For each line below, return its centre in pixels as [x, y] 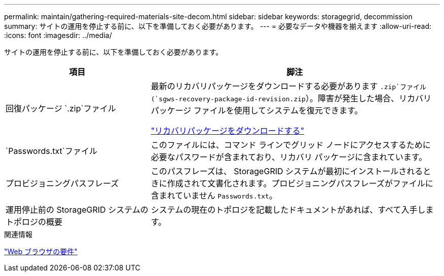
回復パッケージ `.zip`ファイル [61, 108]
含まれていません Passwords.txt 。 [214, 195]
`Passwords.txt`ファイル [51, 151]
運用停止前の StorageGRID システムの [77, 210]
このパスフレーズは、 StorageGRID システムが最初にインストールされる [287, 171]
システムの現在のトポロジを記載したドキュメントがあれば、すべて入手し [288, 210]
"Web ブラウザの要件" [41, 251]
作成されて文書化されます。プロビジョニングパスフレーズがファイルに [300, 183]
